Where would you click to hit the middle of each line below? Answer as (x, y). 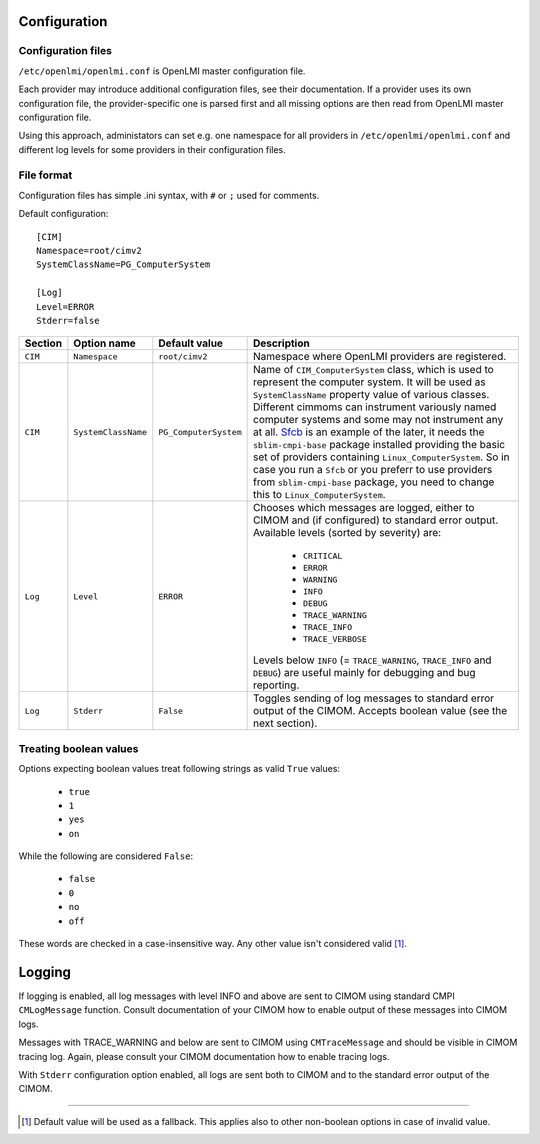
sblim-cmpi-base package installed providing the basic (379, 445)
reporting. (276, 685)
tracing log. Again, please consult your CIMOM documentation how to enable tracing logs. (204, 1056)
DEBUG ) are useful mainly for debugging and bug (364, 673)
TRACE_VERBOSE (335, 639)
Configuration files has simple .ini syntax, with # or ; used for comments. (169, 195)
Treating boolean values (78, 748)
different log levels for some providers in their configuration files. (152, 149)
